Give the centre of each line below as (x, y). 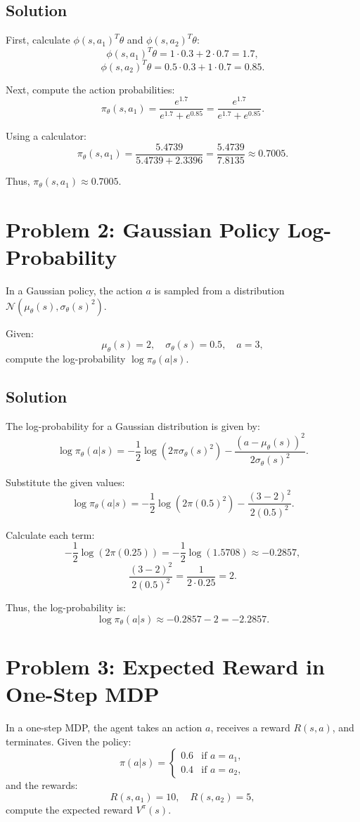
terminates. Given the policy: (69, 741)
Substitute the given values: (65, 482)
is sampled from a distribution (219, 290)
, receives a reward (250, 728)
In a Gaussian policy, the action (74, 290)
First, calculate (38, 40)
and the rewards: (42, 785)
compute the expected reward (69, 809)
